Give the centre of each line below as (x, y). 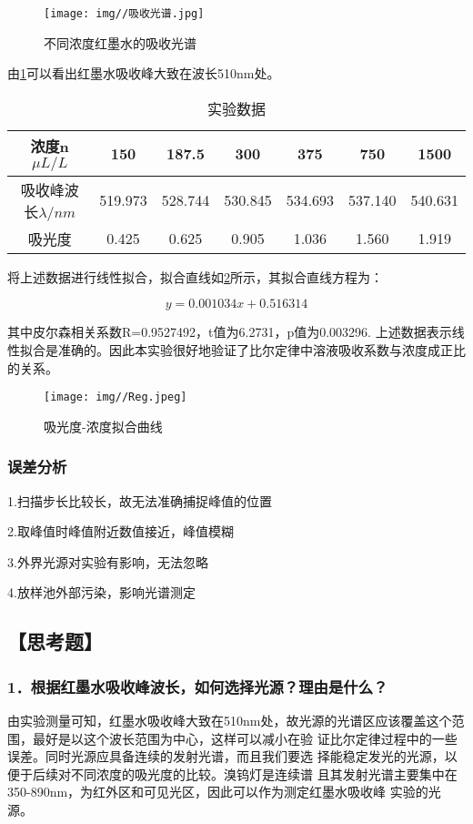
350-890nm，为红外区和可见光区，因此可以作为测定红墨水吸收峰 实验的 (218, 792)
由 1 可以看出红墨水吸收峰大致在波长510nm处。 (144, 73)
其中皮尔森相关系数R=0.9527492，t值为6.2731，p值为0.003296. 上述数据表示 (230, 332)
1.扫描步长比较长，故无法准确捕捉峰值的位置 (140, 500)
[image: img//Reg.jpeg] (116, 397)
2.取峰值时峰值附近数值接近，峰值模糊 (121, 531)
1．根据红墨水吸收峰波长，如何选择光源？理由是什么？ (198, 686)
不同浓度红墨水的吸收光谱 (120, 42)
